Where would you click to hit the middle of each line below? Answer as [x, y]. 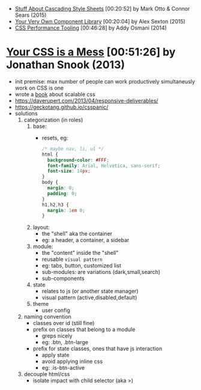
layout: [41, 227]
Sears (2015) [31, 15]
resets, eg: [55, 138]
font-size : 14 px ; [69, 171]
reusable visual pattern [72, 259]
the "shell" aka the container [77, 234]
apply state [55, 355]
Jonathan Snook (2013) [66, 65]
